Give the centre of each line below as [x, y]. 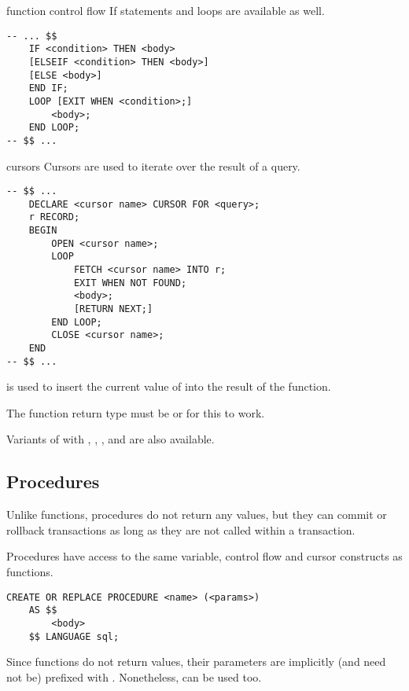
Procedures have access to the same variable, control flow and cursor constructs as [204, 556]
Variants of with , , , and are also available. [111, 439]
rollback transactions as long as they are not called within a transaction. [181, 529]
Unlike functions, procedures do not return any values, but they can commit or [197, 515]
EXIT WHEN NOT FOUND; [130, 283]
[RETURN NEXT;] [113, 309]
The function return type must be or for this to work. [136, 412]
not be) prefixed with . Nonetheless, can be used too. [134, 676]
